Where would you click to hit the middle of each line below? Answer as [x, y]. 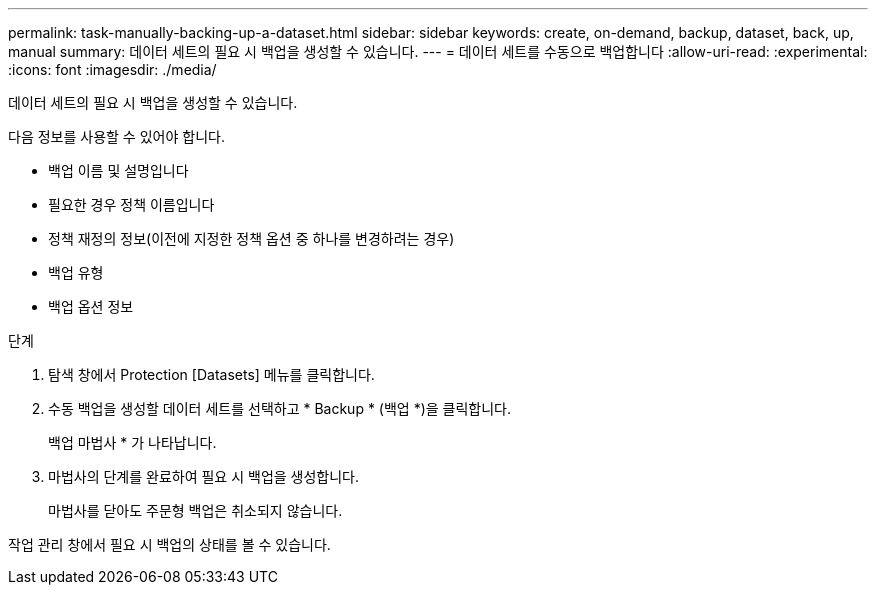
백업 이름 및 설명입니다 [118, 170]
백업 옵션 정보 [91, 306]
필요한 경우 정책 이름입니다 [131, 204]
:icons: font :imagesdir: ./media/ [112, 69]
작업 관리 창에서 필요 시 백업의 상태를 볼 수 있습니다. [169, 544]
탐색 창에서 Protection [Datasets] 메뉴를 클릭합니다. [211, 374]
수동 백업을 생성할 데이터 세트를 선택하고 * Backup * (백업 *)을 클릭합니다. [280, 408]
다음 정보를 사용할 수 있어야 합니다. [116, 136]
